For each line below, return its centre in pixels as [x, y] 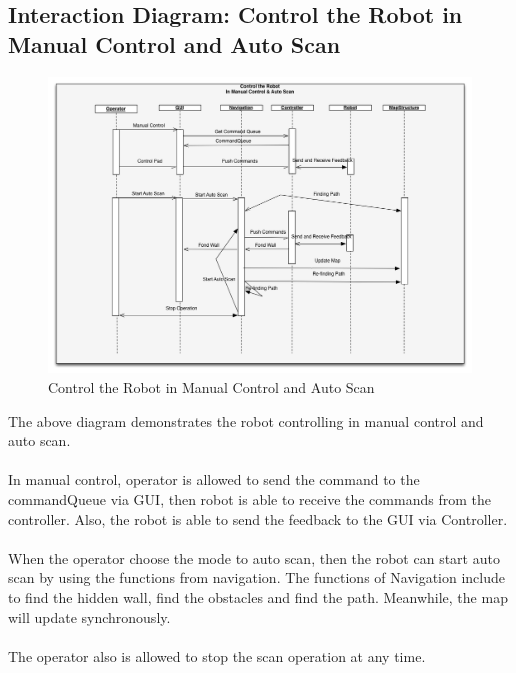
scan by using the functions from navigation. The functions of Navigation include [257, 577]
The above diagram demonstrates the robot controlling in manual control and [246, 420]
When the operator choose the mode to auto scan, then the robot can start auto [254, 557]
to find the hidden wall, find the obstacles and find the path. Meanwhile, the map [258, 597]
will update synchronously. [89, 616]
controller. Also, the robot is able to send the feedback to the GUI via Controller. [258, 518]
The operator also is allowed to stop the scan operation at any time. [217, 655]
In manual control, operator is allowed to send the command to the [214, 479]
